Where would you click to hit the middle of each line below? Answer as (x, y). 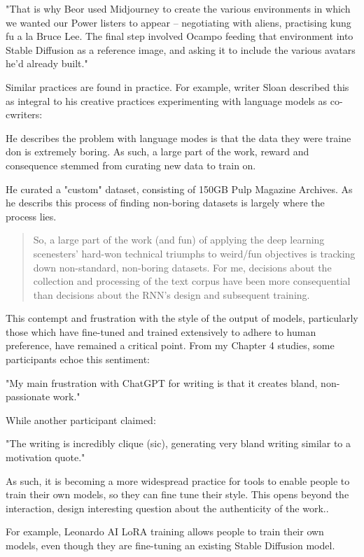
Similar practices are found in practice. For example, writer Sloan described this (177, 86)
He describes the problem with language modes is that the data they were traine (178, 138)
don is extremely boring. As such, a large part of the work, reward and (157, 151)
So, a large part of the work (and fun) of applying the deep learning (179, 240)
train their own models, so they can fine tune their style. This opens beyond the (177, 494)
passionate (28, 396)
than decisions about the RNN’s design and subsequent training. (171, 294)
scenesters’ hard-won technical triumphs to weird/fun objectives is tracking (194, 253)
